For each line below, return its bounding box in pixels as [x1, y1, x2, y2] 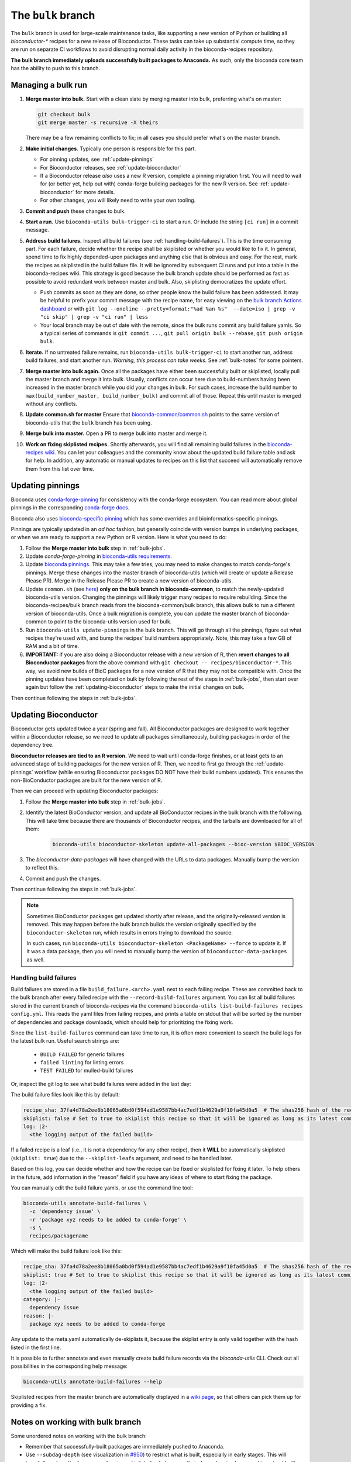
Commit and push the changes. [25, 875, 101, 882]
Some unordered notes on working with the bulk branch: [11, 1432, 147, 1439]
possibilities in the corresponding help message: [11, 1363, 128, 1370]
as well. [26, 956, 45, 963]
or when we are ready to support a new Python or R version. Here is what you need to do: [11, 534, 228, 541]
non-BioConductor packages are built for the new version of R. [11, 777, 163, 784]
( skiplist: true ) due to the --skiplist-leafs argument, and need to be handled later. [11, 1154, 233, 1161]
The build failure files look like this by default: [11, 1091, 120, 1098]
